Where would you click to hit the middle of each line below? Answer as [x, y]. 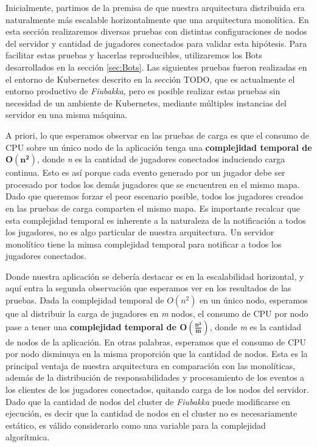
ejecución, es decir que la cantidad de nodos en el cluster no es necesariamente [152, 413]
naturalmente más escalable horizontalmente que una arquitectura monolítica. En [157, 19]
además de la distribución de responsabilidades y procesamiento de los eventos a [155, 377]
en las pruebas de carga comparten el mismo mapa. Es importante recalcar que [153, 208]
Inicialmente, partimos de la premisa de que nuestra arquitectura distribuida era [155, 7]
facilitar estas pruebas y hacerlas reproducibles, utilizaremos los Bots [134, 55]
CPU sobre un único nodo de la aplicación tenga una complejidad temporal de [159, 147]
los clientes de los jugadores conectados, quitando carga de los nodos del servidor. [157, 390]
